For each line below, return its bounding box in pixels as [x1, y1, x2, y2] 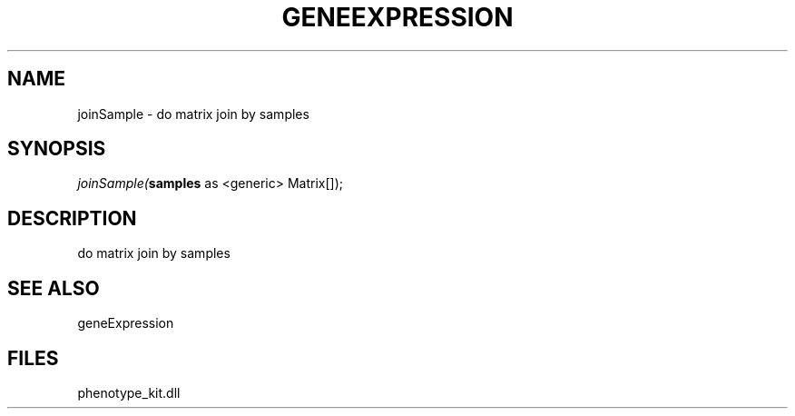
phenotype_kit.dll [77, 384, 181, 401]
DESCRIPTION [7, 206, 137, 230]
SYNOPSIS [7, 137, 106, 161]
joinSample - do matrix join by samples [77, 105, 309, 122]
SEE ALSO [7, 276, 100, 300]
